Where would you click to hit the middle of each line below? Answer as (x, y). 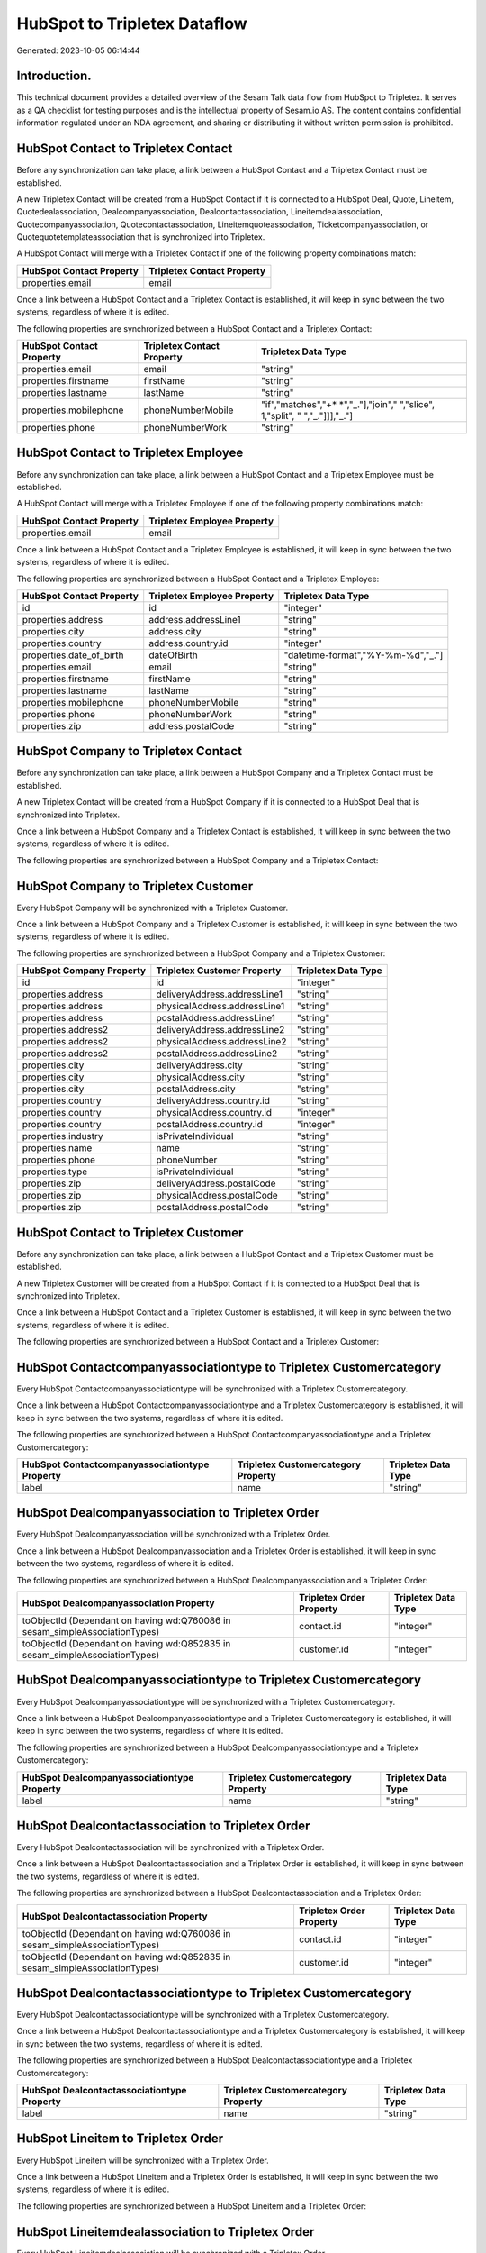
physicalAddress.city (200, 1077)
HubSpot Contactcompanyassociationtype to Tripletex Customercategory (229, 1367)
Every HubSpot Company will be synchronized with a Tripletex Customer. (152, 908)
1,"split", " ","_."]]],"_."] (307, 416)
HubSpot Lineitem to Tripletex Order (120, 2139)
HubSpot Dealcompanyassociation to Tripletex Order (168, 1513)
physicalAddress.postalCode (217, 1196)
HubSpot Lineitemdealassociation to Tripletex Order (166, 2232)
